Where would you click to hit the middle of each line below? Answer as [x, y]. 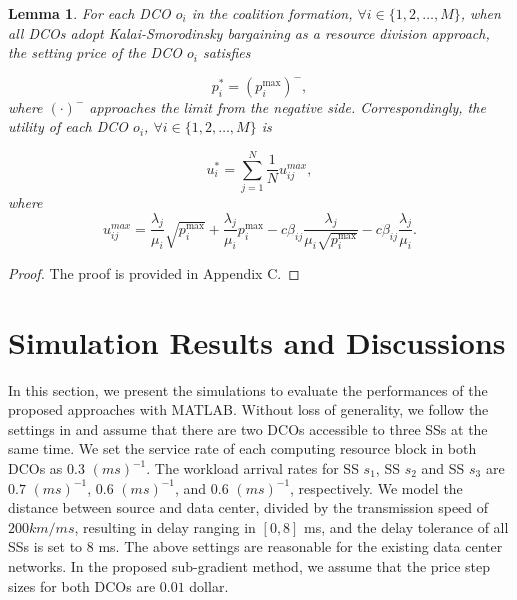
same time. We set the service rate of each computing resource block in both [242, 448]
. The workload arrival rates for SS [252, 468]
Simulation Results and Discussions [257, 341]
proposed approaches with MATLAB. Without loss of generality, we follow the [248, 409]
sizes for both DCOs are [82, 585]
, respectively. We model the [376, 487]
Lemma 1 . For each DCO [89, 13]
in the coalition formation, [272, 13]
